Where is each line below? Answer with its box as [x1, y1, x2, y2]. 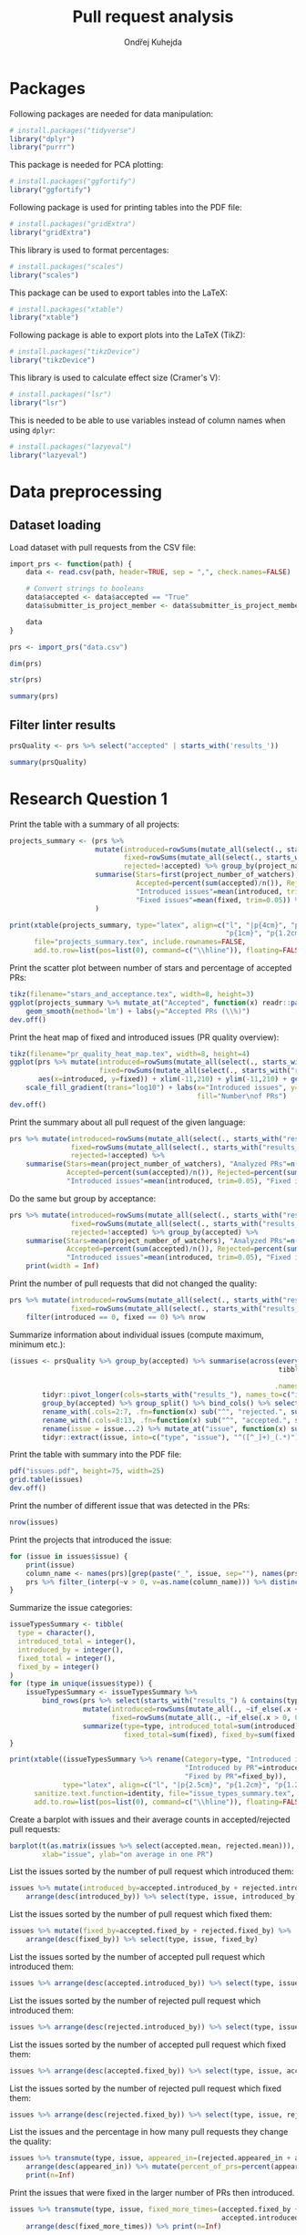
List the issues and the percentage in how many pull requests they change [9, 2127, 289, 2137]
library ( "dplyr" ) [9, 134, 76, 143]
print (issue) [25, 1560, 76, 1570]
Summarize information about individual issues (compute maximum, [9, 1329, 264, 1340]
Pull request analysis [72, 6, 234, 27]
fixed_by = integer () [17, 1662, 100, 1672]
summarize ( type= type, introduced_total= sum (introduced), [82, 1721, 303, 1731]
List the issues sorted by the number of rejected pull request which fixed [9, 2083, 282, 2094]
